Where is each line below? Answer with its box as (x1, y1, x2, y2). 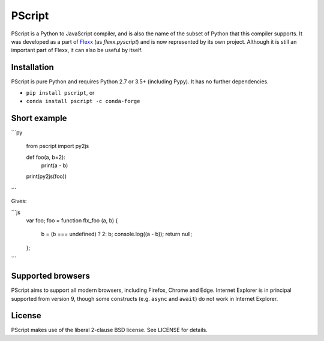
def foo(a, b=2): (26, 153, 65, 161)
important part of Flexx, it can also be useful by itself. (11, 47, 143, 54)
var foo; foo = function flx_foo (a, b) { (26, 217, 118, 224)
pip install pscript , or (26, 89, 95, 96)
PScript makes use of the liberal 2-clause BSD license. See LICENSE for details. (11, 327, 208, 334)
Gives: (11, 198, 27, 205)
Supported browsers (11, 271, 90, 281)
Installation (11, 62, 54, 73)
